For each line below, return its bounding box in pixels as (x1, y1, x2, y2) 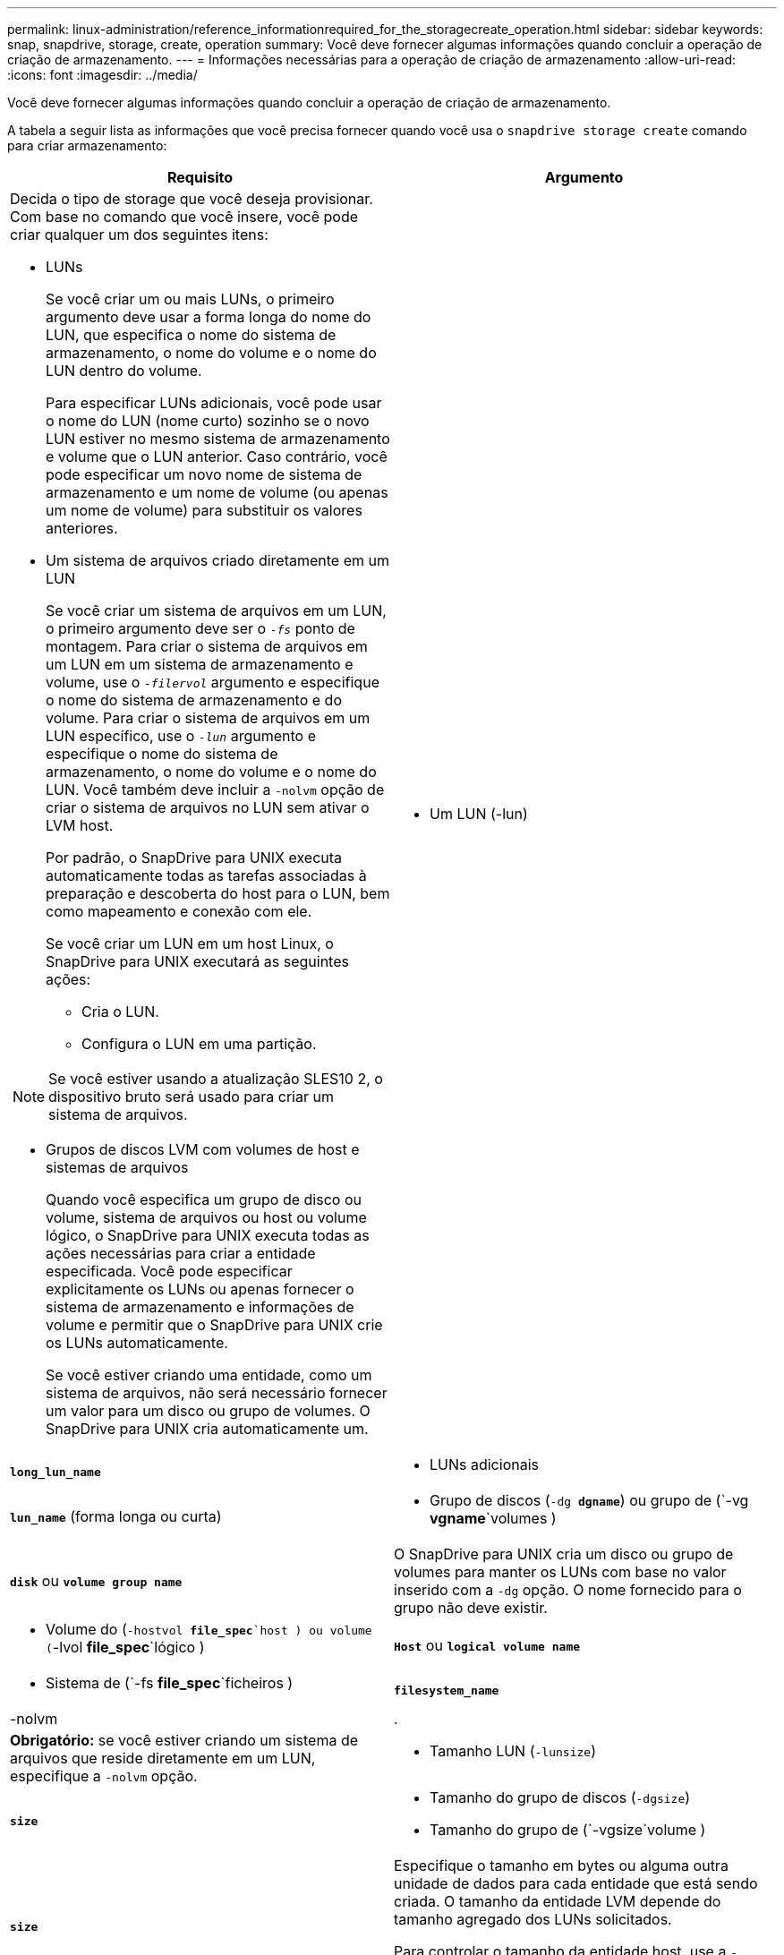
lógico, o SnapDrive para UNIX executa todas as (46, 1226, 370, 1244)
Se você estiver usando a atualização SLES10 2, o (48, 1070, 383, 1088)
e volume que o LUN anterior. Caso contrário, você (46, 448, 388, 465)
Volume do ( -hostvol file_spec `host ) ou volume (46, 1620, 372, 1638)
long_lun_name (10, 1464, 101, 1479)
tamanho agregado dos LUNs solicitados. (394, 1910, 672, 1928)
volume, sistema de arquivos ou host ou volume (46, 1208, 367, 1226)
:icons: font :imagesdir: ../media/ (7, 67, 198, 82)
